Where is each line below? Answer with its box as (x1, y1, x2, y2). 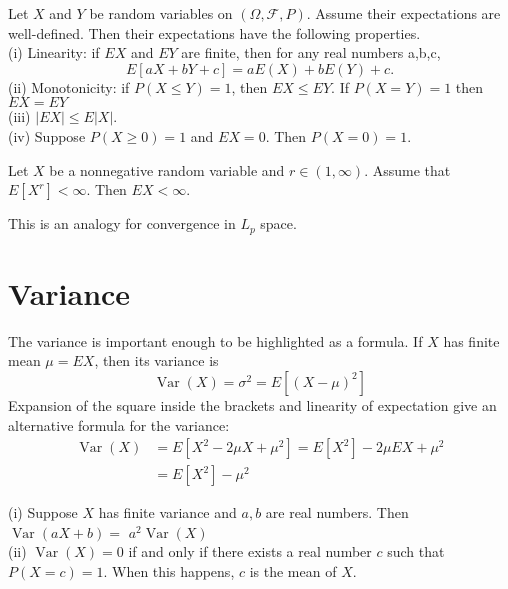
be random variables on (89, 3, 233, 23)
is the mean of (249, 560, 337, 581)
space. (260, 213, 297, 234)
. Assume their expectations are (306, 3, 501, 23)
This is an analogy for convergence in (8, 213, 236, 234)
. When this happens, (103, 560, 235, 581)
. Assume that (364, 159, 451, 180)
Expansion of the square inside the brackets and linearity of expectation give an (8, 394, 497, 415)
